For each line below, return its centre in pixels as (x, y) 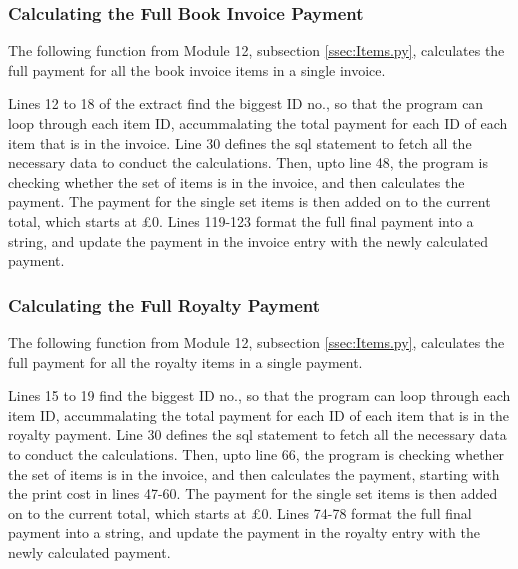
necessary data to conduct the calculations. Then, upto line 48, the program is (248, 162)
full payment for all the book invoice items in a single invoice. (197, 69)
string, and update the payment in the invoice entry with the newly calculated (248, 240)
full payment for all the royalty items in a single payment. (185, 361)
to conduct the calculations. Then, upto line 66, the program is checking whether (256, 453)
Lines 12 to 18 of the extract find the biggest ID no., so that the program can (246, 103)
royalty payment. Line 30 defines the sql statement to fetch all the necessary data (257, 434)
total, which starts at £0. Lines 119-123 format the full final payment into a (241, 220)
